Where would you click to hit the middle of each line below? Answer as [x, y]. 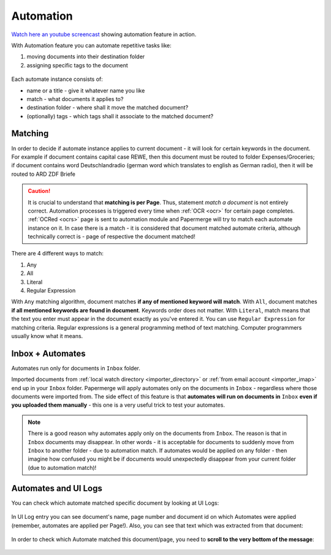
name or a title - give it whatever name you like [86, 90]
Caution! [39, 191]
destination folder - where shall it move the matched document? [108, 108]
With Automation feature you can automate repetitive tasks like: [91, 45]
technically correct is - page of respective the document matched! [112, 236]
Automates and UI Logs [57, 488]
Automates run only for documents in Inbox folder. [76, 368]
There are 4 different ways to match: [58, 254]
